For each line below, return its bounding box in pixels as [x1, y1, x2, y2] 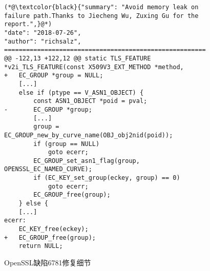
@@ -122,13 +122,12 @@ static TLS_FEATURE [4, 54, 151, 62]
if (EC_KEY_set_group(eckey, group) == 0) [33, 174, 180, 182]
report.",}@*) [4, 20, 52, 28]
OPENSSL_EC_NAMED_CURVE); [4, 165, 92, 173]
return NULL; [18, 242, 63, 250]
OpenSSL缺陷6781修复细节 [4, 257, 91, 268]
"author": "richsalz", [4, 37, 81, 45]
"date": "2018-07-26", [4, 29, 81, 36]
